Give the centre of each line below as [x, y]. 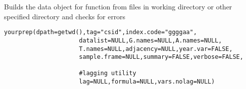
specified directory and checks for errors [65, 16]
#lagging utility [108, 73]
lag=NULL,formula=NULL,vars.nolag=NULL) [147, 82]
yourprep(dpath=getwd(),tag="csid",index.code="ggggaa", [101, 32]
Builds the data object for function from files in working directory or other [118, 6]
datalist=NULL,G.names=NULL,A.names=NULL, [150, 40]
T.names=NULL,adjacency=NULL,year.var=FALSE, [156, 49]
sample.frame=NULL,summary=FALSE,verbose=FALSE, [161, 57]
